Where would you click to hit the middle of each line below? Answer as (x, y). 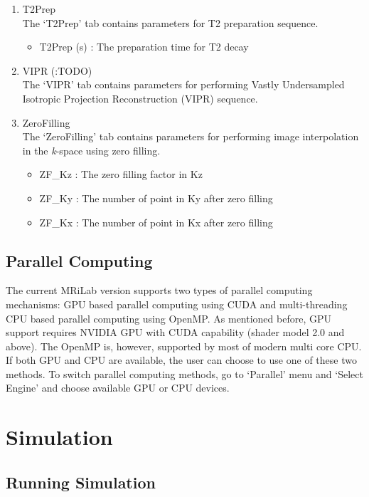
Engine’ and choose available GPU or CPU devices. (118, 388)
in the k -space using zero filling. (91, 150)
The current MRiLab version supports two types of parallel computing (159, 290)
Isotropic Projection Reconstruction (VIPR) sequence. (140, 98)
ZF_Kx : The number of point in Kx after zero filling (156, 222)
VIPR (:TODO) (57, 70)
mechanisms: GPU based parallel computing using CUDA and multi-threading (177, 304)
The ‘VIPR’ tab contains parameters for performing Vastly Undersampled (183, 84)
